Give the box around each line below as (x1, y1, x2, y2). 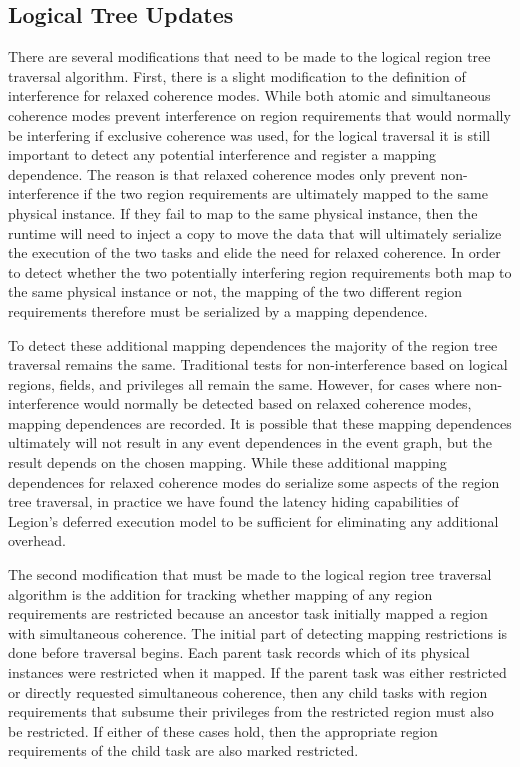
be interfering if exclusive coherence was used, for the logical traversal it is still (8, 124, 491, 145)
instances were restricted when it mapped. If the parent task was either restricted (8, 662, 507, 683)
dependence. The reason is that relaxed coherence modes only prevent (8, 163, 436, 184)
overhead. (8, 530, 66, 551)
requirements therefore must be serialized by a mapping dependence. (8, 300, 428, 321)
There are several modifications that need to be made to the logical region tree (8, 46, 491, 67)
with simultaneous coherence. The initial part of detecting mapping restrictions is (8, 622, 508, 643)
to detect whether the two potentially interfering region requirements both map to (8, 261, 512, 282)
